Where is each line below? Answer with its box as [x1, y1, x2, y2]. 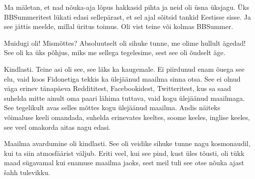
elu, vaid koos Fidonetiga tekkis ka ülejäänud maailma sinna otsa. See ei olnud [4, 73, 241, 84]
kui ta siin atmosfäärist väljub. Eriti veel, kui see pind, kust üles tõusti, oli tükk [4, 148, 245, 158]
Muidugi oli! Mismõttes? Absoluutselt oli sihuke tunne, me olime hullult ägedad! [4, 37, 246, 48]
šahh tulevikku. [4, 167, 50, 177]
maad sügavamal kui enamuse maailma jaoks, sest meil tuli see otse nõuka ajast [4, 157, 244, 168]
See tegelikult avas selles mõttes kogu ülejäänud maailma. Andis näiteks [4, 102, 221, 113]
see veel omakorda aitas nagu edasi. [4, 121, 111, 132]
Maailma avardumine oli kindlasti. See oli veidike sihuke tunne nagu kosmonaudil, [4, 138, 251, 149]
